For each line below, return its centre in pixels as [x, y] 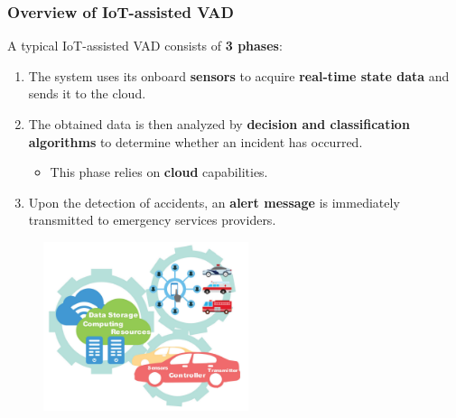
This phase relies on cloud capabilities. [159, 172]
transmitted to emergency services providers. [152, 220]
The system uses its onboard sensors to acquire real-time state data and [239, 75]
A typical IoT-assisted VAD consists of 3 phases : [145, 46]
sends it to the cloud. [87, 93]
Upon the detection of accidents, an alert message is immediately [214, 202]
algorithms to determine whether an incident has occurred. [195, 141]
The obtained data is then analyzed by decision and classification [219, 124]
